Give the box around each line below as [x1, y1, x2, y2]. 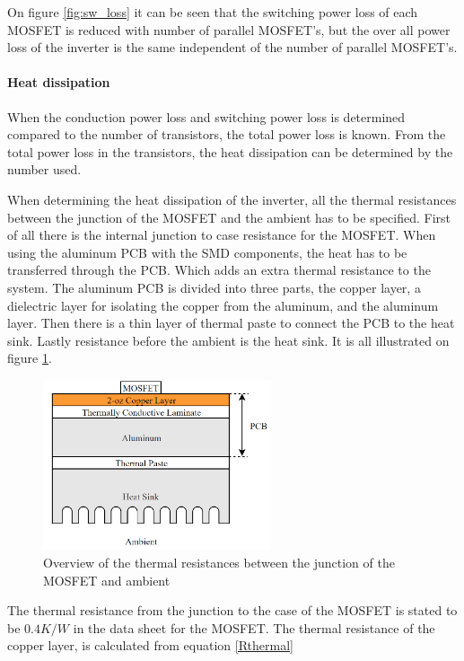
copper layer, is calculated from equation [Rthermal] [7, 636, 293, 655]
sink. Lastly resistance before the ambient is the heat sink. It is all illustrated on [7, 330, 450, 349]
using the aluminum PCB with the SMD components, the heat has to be [7, 242, 407, 261]
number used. [7, 160, 82, 179]
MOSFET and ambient [43, 570, 171, 589]
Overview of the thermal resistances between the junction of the [43, 552, 395, 571]
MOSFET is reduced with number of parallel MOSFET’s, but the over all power [7, 20, 451, 39]
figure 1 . [7, 348, 52, 367]
